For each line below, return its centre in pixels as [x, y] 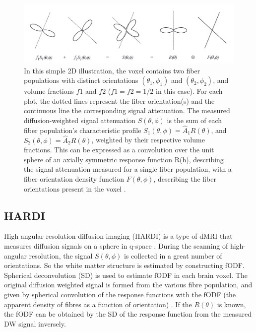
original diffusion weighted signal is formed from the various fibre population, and [128, 285]
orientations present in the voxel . [75, 188]
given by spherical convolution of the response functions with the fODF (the [120, 294]
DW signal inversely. [35, 323]
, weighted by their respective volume [148, 140]
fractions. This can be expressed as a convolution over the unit [119, 150]
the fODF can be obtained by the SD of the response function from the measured [128, 314]
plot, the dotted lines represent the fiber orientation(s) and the [119, 100]
